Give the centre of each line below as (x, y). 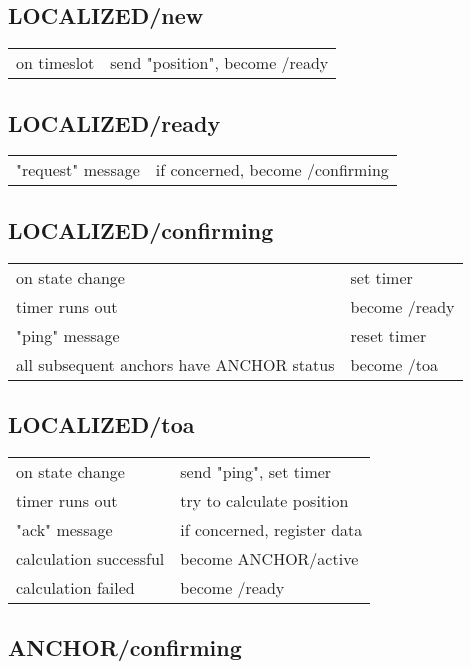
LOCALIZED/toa (101, 424)
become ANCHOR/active (269, 558)
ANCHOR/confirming (125, 647)
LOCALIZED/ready (114, 122)
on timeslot (55, 63)
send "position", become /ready (219, 63)
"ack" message (64, 529)
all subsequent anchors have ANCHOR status (175, 364)
